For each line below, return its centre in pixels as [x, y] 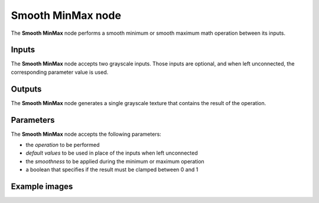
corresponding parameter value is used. [60, 72]
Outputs [26, 89]
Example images [42, 187]
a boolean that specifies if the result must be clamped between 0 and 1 [112, 170]
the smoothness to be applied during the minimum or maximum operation [115, 161]
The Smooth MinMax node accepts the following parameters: [86, 134]
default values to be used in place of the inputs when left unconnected [112, 153]
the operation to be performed [63, 145]
